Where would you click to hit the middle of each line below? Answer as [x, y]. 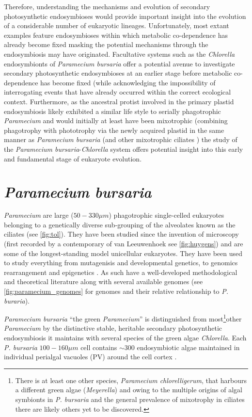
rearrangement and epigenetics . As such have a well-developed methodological [121, 272]
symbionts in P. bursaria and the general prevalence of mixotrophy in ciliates [130, 399]
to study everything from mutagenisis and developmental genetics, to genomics [121, 263]
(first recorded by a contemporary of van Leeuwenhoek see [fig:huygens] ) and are [124, 243]
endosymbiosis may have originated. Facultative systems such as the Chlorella [119, 54]
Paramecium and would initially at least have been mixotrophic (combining [116, 120]
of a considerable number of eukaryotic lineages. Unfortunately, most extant [117, 25]
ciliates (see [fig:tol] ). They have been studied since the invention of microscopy [121, 234]
